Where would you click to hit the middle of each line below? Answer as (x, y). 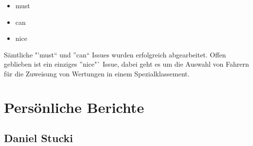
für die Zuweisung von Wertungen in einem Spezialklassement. (97, 73)
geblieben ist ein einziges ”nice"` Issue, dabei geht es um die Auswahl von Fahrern (126, 64)
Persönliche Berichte (74, 107)
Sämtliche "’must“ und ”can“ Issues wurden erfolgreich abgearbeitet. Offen (115, 54)
